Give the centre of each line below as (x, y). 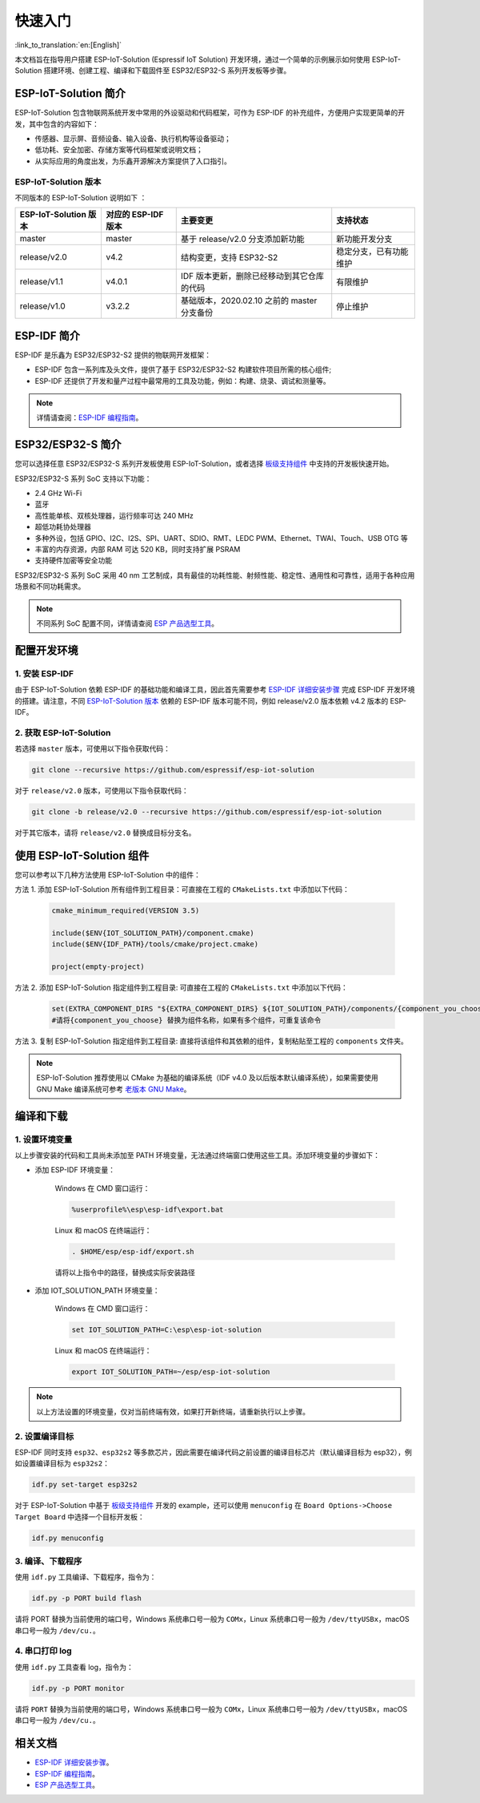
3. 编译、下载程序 (48, 1561)
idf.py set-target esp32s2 (84, 1485)
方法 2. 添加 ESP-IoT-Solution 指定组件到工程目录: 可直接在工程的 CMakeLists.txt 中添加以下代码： (181, 988)
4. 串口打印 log (43, 1651)
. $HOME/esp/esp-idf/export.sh (133, 1251)
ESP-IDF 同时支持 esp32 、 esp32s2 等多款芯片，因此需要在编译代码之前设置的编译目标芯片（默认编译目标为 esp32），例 (213, 1452)
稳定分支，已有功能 (372, 252)
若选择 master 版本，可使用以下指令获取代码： (93, 748)
